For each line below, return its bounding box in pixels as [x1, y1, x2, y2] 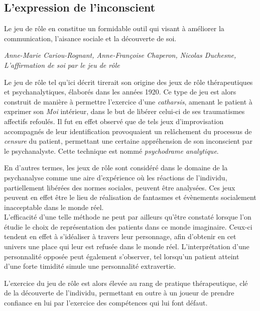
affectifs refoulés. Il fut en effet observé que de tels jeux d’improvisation [4, 116, 224, 126]
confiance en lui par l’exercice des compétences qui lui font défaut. [4, 297, 208, 308]
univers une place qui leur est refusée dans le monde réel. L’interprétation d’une [4, 241, 249, 252]
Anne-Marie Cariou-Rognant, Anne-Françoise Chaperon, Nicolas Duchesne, [4, 50, 236, 60]
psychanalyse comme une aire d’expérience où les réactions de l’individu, [4, 172, 227, 182]
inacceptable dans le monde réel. [4, 201, 104, 212]
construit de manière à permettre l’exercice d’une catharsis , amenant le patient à [4, 96, 252, 107]
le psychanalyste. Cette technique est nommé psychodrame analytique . [4, 145, 219, 156]
